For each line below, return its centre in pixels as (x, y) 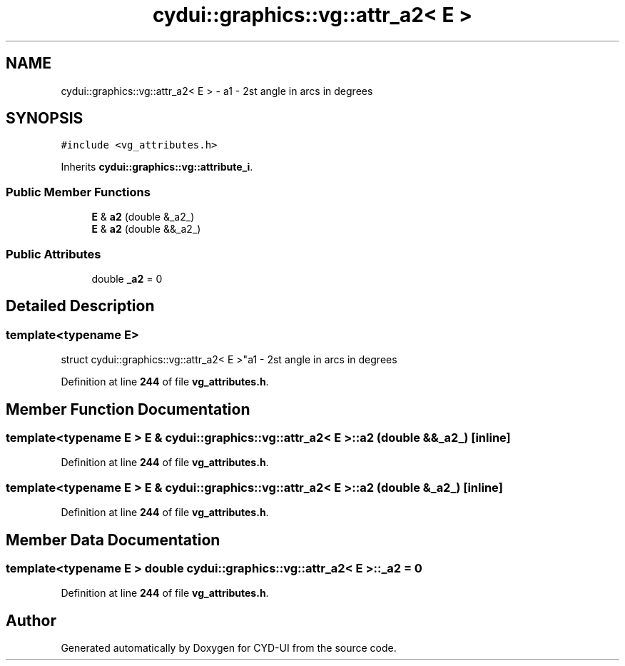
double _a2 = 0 (127, 278)
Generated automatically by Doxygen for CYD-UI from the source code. (229, 648)
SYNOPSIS (45, 118)
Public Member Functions (78, 192)
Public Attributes (54, 254)
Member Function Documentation (128, 409)
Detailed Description (80, 306)
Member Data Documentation (113, 540)
